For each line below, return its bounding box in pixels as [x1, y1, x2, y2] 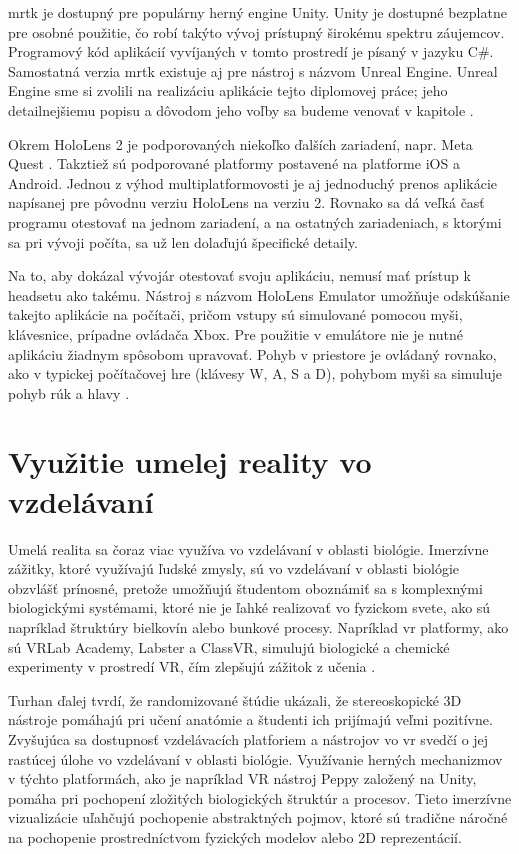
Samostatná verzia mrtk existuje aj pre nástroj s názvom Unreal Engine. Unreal [8, 60, 498, 81]
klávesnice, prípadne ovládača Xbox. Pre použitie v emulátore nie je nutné [8, 323, 464, 344]
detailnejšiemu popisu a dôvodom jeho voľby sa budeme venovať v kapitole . [8, 99, 474, 120]
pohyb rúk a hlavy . [8, 382, 130, 403]
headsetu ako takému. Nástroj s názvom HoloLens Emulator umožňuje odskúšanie [8, 284, 510, 305]
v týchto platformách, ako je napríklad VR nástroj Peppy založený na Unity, [8, 768, 477, 789]
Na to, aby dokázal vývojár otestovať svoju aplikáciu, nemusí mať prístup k [8, 265, 471, 286]
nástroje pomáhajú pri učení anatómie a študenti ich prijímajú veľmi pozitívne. [8, 709, 493, 730]
